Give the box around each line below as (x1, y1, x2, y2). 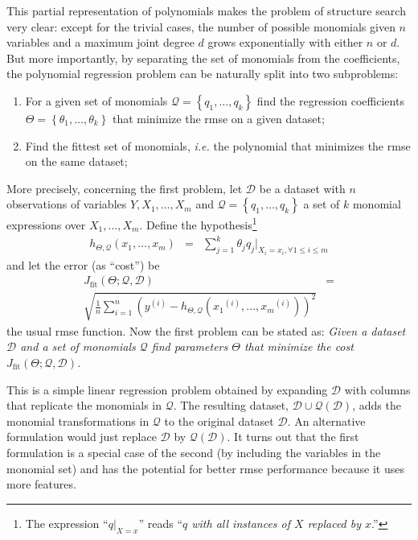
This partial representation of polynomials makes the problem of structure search (6, 2, 406, 19)
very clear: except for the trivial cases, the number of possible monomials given (6, 18, 395, 35)
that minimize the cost (244, 338, 354, 355)
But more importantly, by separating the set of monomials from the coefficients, (6, 49, 400, 66)
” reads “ (138, 514, 183, 531)
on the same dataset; (25, 153, 128, 170)
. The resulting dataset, (173, 397, 289, 414)
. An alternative (287, 412, 366, 429)
